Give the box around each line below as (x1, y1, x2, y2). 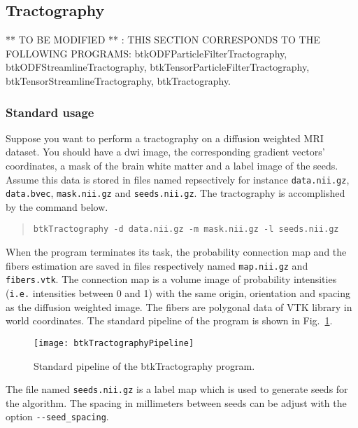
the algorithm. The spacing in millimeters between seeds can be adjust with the (6, 395, 347, 410)
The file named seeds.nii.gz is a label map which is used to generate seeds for (6, 382, 348, 396)
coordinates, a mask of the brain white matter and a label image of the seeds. (6, 158, 338, 172)
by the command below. (6, 199, 108, 214)
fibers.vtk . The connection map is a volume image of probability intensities (6, 272, 337, 287)
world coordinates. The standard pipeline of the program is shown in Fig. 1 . (6, 313, 333, 328)
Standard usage (6, 103, 94, 120)
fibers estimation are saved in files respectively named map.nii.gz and (6, 258, 308, 272)
